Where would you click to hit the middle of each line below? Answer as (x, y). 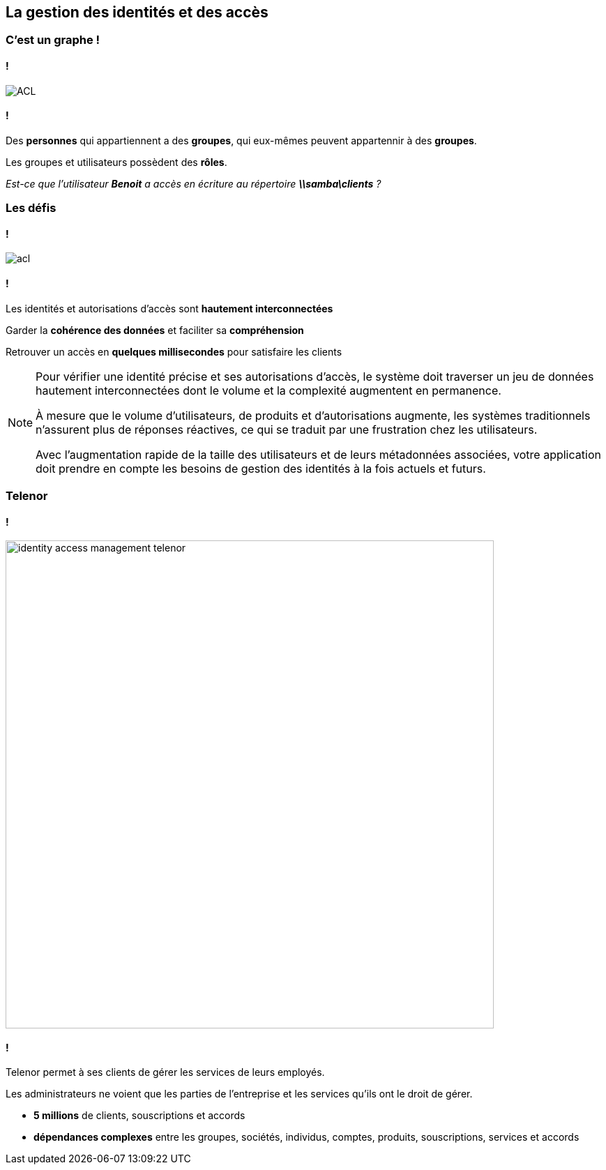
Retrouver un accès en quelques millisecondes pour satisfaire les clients (174, 351)
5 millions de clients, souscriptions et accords (139, 1116)
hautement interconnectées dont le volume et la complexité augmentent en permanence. (268, 390)
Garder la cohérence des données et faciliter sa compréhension (155, 330)
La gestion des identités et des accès (137, 12)
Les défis (31, 208)
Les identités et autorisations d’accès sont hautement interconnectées (169, 308)
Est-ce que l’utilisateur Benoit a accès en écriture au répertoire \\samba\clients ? (194, 183)
